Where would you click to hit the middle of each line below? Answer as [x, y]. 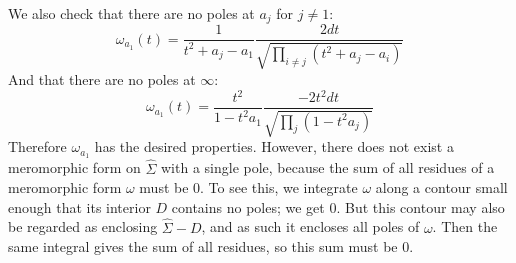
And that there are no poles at [102, 78]
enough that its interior [79, 206]
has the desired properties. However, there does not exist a [274, 146]
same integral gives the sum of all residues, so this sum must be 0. [211, 246]
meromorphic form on [74, 167]
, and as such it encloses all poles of [310, 226]
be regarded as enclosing [83, 226]
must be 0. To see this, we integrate [248, 187]
